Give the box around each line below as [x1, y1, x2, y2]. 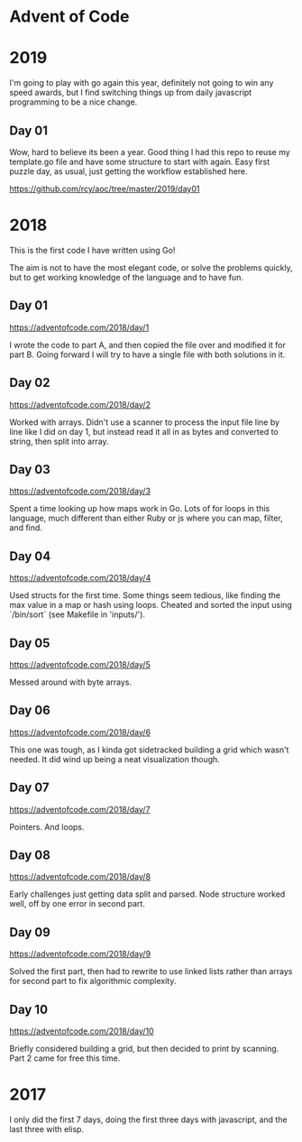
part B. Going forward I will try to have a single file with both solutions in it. [9, 349, 286, 360]
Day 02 [9, 375, 51, 391]
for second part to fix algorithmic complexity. [9, 976, 177, 987]
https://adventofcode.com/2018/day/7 [9, 804, 151, 815]
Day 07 [9, 780, 50, 796]
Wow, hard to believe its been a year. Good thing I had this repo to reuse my [9, 146, 290, 157]
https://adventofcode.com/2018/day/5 [9, 658, 151, 669]
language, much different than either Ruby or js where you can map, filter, [9, 512, 283, 524]
